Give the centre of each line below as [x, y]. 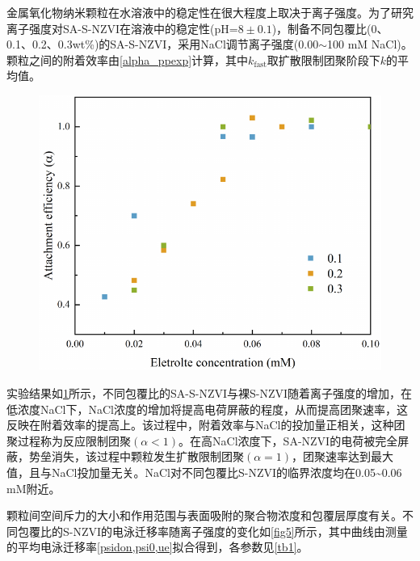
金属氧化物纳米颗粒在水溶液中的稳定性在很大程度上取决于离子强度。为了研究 [210, 12]
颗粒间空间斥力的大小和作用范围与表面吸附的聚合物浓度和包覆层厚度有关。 [204, 515]
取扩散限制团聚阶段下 [323, 59]
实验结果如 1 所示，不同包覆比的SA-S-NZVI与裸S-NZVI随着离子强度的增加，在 [210, 393]
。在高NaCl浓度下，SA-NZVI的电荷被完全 [288, 440]
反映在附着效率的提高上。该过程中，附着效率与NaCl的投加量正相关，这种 [200, 425]
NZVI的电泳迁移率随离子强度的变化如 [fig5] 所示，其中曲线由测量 [240, 531]
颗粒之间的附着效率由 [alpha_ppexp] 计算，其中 [128, 59]
